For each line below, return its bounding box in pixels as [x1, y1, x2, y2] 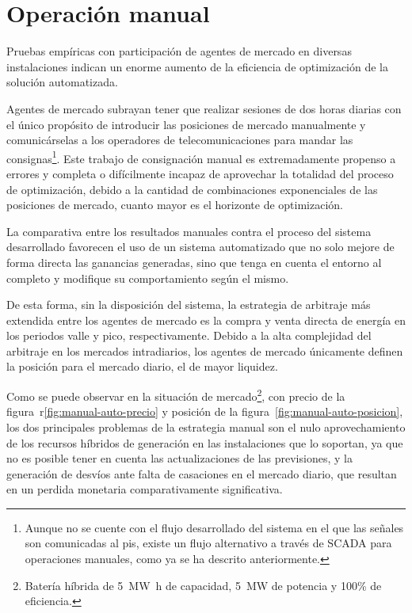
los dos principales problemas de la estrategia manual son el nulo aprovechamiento [6, 418, 406, 435]
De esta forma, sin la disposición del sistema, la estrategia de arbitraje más [6, 296, 371, 313]
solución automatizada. [6, 74, 118, 90]
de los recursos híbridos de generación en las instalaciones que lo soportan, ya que [6, 434, 403, 451]
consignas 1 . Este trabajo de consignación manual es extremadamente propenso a [6, 147, 396, 166]
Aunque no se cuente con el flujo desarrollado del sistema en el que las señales [25, 519, 404, 535]
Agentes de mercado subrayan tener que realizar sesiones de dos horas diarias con [6, 100, 402, 116]
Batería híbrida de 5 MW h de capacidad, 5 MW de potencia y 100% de [25, 577, 382, 593]
